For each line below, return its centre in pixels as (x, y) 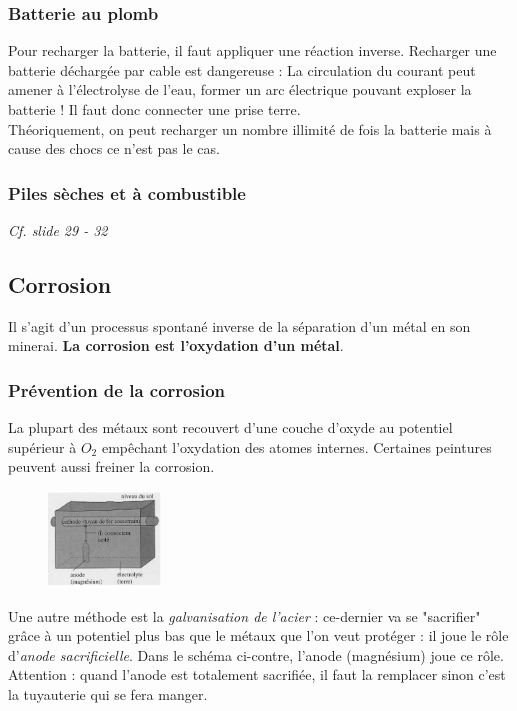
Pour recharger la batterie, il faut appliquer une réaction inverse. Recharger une (252, 50)
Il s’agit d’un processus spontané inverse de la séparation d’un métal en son (239, 325)
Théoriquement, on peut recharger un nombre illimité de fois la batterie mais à (250, 128)
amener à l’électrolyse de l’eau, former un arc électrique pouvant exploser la (240, 89)
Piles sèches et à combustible (127, 192)
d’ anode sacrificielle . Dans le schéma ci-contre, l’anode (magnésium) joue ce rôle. (256, 654)
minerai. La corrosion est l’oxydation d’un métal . (176, 345)
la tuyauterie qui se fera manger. (108, 693)
